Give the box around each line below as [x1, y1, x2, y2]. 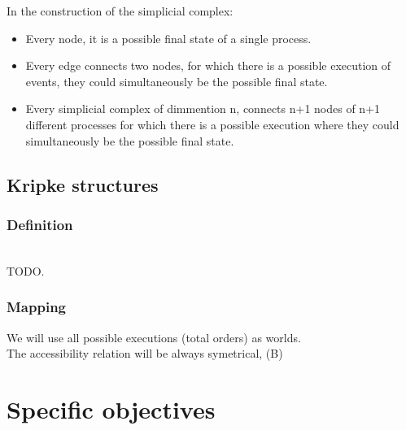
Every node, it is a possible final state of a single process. [25, 29, 312, 46]
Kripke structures [7, 172, 159, 197]
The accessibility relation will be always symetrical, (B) [7, 345, 283, 362]
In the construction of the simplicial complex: [7, 2, 234, 19]
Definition [7, 214, 73, 234]
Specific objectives [7, 392, 216, 425]
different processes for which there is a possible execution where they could [25, 115, 399, 132]
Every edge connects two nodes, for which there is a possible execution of [25, 57, 391, 74]
